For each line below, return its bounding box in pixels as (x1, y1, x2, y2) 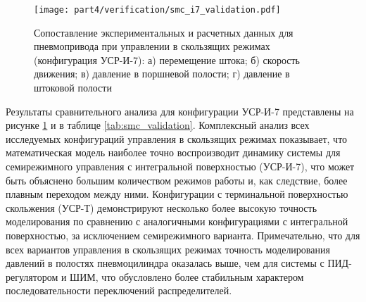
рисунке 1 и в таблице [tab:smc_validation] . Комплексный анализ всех (6, 118, 310, 132)
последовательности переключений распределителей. (6, 283, 232, 298)
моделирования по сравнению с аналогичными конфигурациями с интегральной (6, 214, 348, 229)
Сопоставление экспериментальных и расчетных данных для (34, 25, 294, 39)
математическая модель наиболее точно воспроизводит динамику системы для (6, 145, 341, 160)
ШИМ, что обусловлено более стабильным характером (70, 269, 304, 284)
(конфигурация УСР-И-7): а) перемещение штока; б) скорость (34, 52, 300, 67)
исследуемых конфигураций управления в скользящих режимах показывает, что (6, 131, 348, 146)
